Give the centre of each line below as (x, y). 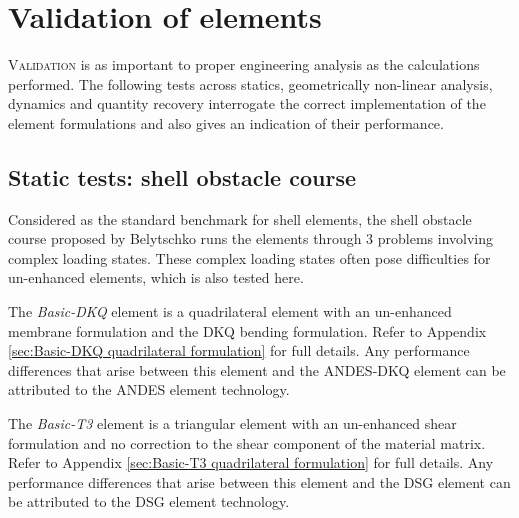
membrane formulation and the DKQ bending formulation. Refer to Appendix (247, 330)
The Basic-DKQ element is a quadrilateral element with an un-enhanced (230, 311)
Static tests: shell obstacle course (182, 176)
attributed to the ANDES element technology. (149, 389)
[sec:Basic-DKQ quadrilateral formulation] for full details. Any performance (239, 350)
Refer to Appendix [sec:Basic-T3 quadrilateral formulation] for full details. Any (251, 462)
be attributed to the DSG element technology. (149, 501)
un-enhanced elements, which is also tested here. (156, 277)
